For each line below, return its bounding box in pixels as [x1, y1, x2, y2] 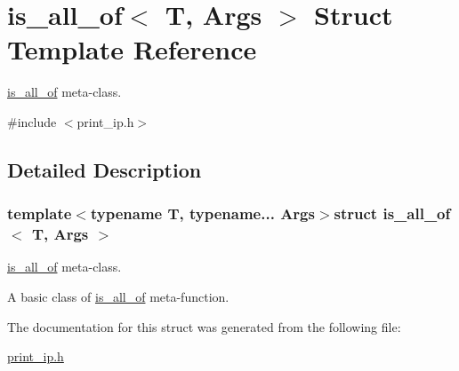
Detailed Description [7, 155, 202, 183]
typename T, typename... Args [90, 202, 315, 225]
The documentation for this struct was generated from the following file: [7, 317, 401, 335]
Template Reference [7, 31, 257, 67]
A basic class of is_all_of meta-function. [7, 288, 229, 306]
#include [7, 112, 57, 130]
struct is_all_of [334, 202, 451, 225]
